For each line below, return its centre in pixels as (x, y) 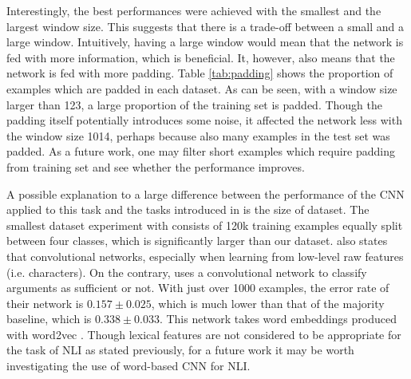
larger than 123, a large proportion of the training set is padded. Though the (195, 104)
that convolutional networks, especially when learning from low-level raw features (205, 256)
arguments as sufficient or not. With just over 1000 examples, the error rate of (198, 288)
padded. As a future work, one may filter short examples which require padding (201, 151)
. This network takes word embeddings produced (278, 319)
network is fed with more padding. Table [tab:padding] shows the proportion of (200, 73)
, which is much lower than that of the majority (268, 303)
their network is (45, 303)
